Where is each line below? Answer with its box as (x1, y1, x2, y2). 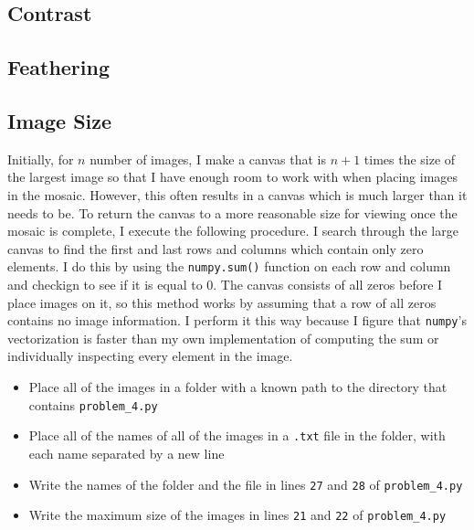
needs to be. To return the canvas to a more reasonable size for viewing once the (7, 203, 458, 222)
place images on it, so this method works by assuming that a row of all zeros (7, 292, 437, 312)
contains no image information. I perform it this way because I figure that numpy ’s (7, 311, 467, 330)
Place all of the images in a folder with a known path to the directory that (28, 377, 448, 397)
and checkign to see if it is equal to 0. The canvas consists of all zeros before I (7, 274, 443, 293)
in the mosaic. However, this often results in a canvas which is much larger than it (7, 185, 468, 204)
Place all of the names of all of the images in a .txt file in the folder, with (28, 426, 446, 445)
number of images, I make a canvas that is (90, 149, 326, 168)
